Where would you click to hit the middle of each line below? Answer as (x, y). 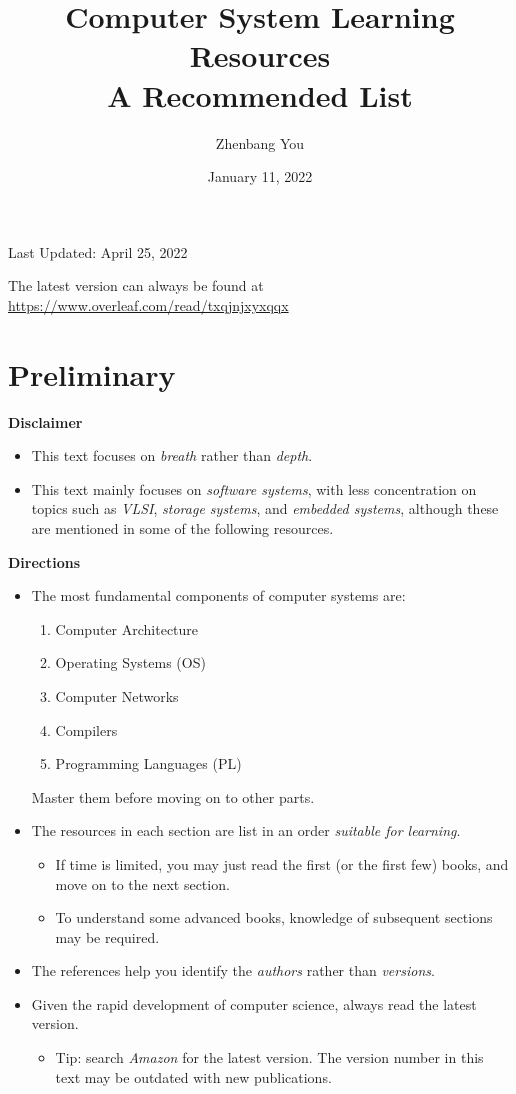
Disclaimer (45, 421)
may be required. (107, 936)
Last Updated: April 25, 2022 (98, 251)
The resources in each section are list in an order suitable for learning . (246, 830)
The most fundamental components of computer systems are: (218, 595)
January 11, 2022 (260, 176)
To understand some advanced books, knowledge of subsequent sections (274, 917)
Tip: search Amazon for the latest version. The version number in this (269, 1057)
